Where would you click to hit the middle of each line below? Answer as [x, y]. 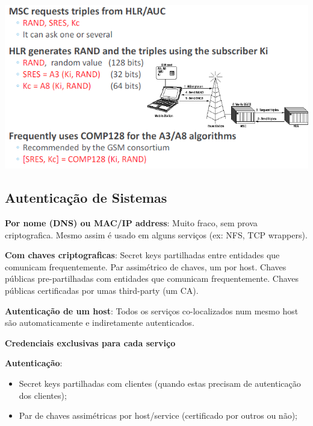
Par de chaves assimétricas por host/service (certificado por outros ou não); [158, 415]
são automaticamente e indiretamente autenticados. [100, 323]
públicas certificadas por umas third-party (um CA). [102, 291]
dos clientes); [43, 395]
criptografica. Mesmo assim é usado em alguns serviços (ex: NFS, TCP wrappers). [156, 234]
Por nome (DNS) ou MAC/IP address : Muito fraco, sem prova [131, 223]
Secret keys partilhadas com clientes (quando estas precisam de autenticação [160, 383]
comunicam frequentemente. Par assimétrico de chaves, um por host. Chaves [146, 266]
